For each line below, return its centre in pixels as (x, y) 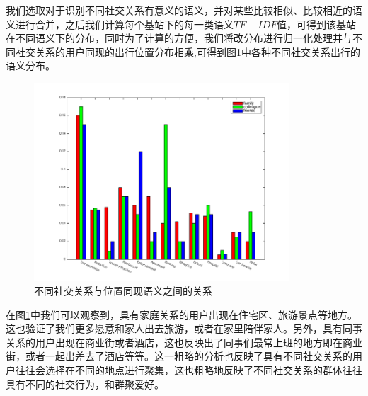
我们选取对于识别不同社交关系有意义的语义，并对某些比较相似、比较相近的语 (184, 10)
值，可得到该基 (312, 24)
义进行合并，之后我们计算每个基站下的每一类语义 (120, 24)
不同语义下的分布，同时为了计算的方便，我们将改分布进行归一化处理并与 (184, 38)
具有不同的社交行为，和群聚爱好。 (85, 384)
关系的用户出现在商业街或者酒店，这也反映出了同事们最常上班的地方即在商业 (184, 342)
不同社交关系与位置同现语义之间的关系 (123, 291)
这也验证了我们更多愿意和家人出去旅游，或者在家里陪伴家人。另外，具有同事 (184, 328)
